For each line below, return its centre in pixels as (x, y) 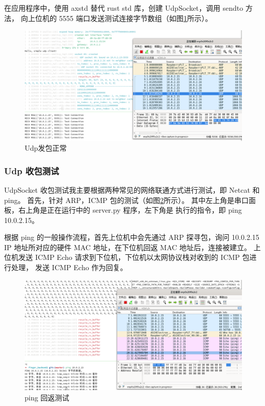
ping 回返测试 (47, 397)
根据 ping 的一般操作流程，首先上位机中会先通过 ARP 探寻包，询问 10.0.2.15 (132, 237)
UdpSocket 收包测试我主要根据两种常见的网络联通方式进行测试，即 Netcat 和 (132, 189)
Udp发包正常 (46, 148)
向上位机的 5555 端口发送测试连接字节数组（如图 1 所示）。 (116, 18)
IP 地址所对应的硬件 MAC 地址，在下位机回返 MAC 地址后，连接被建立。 (128, 247)
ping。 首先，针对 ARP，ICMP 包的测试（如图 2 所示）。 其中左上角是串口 (126, 200)
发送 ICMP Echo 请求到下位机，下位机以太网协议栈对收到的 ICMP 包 (134, 257)
